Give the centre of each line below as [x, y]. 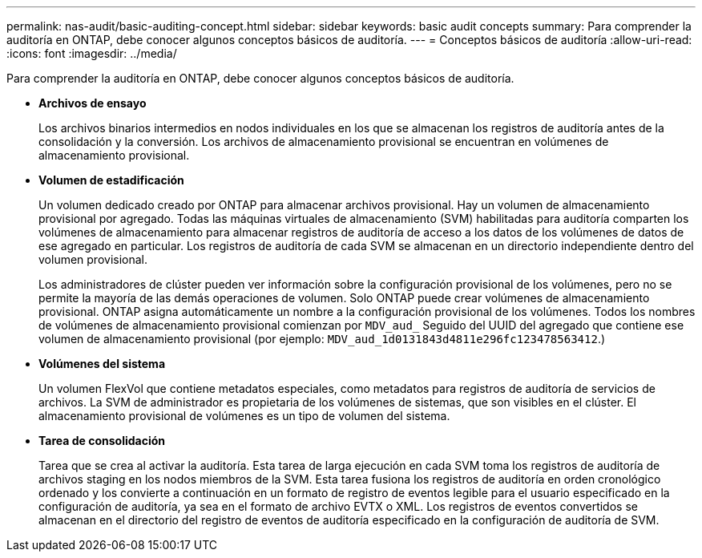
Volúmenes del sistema [102, 364]
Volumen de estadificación [111, 180]
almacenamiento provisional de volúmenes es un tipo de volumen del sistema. [244, 416]
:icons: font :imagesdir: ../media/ [92, 53]
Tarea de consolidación [102, 441]
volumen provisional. [93, 259]
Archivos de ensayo [93, 103]
